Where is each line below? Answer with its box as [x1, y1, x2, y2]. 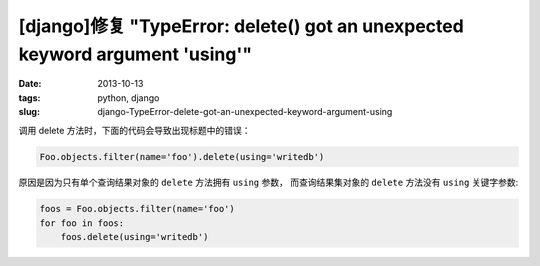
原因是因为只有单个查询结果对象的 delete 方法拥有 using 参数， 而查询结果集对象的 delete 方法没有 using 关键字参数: [18, 176, 519, 189]
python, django [97, 91, 160, 104]
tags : [18, 91, 41, 104]
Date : [18, 78, 42, 90]
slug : [18, 106, 40, 118]
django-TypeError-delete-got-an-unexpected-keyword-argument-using [97, 106, 393, 118]
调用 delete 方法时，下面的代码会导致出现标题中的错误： [18, 124, 251, 136]
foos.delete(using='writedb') [60, 231, 209, 243]
